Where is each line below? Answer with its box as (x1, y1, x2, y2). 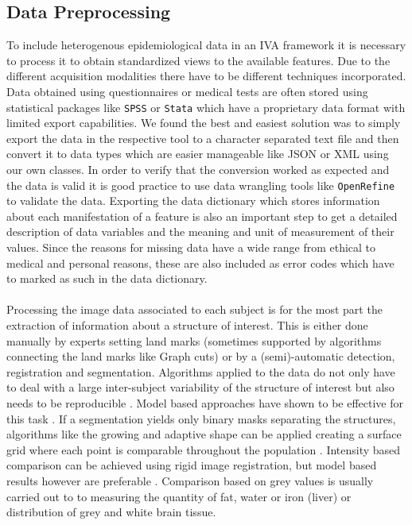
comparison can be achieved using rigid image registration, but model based (6, 457, 377, 473)
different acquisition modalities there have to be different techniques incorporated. (6, 68, 406, 84)
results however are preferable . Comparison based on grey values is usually (6, 472, 374, 488)
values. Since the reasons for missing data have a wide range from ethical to (6, 239, 376, 256)
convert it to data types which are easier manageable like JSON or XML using (6, 145, 389, 162)
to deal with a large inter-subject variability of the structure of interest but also (6, 379, 395, 396)
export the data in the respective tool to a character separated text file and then (6, 129, 399, 146)
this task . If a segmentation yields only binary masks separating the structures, (6, 410, 396, 427)
